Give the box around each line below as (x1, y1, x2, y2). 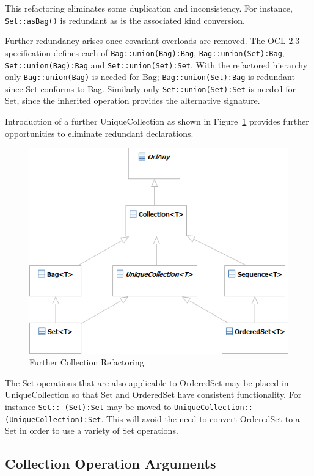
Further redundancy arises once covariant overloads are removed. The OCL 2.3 (5, 34, 300, 47)
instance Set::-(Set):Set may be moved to (5, 400, 172, 412)
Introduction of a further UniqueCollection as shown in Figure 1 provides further (5, 115, 309, 128)
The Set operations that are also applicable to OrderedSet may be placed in (5, 376, 289, 389)
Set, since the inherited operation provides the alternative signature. (5, 94, 260, 107)
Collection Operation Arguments (5, 454, 216, 473)
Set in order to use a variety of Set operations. (5, 424, 178, 437)
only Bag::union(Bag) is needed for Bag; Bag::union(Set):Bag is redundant (5, 70, 295, 83)
